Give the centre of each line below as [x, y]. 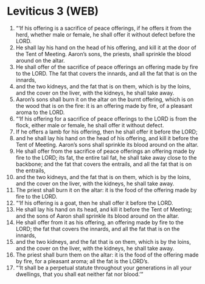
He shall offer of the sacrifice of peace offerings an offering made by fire [107, 67]
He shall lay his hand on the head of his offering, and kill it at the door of [106, 48]
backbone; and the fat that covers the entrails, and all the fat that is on [104, 164]
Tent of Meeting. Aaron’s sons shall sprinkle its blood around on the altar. [107, 144]
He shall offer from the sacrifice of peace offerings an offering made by [105, 151]
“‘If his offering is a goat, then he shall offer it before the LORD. [94, 203]
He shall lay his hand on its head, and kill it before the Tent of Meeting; [104, 209]
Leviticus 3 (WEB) [53, 11]
